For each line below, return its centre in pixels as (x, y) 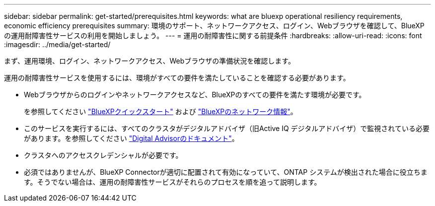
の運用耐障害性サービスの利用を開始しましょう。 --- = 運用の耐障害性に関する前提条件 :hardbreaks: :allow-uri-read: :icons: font (213, 35)
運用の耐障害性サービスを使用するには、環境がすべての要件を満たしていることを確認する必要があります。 (177, 78)
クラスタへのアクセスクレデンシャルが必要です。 (103, 155)
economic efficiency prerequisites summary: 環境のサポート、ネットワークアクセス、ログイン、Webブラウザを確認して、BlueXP (214, 26)
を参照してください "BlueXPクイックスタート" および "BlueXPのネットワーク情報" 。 (161, 111)
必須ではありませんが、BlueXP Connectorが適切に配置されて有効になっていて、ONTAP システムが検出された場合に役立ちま (226, 172)
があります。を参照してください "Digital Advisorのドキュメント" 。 (131, 138)
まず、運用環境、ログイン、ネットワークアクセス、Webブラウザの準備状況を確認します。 (149, 61)
